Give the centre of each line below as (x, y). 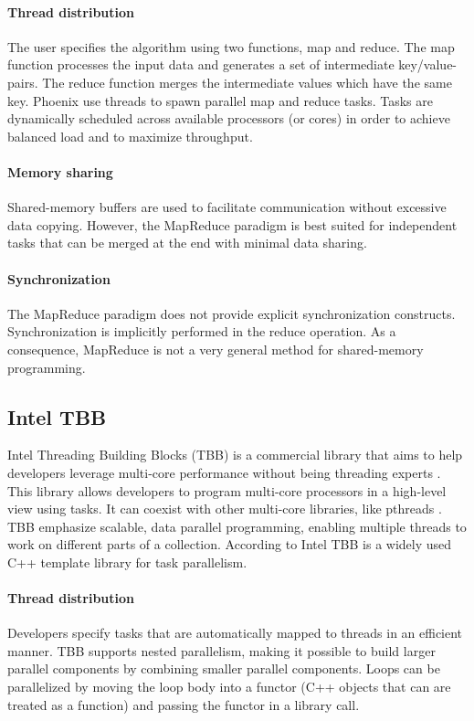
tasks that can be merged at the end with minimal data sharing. (187, 243)
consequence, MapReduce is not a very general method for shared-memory (216, 349)
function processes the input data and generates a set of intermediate (201, 64)
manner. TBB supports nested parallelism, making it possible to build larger (221, 650)
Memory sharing (60, 171)
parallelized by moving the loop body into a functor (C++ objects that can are (229, 687)
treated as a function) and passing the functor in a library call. (184, 704)
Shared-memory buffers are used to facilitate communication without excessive (227, 207)
